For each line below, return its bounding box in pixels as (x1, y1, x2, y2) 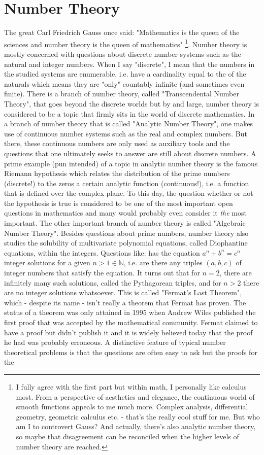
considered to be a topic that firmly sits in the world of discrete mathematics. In (4, 108, 255, 119)
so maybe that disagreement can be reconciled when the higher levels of (16, 431, 239, 441)
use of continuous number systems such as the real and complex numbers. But (4, 128, 247, 138)
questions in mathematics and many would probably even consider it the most (4, 207, 247, 218)
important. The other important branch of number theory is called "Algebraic (4, 218, 246, 228)
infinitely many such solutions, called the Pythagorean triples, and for (4, 277, 221, 288)
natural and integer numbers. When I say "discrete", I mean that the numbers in (4, 58, 255, 69)
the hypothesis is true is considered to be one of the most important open (4, 197, 233, 208)
